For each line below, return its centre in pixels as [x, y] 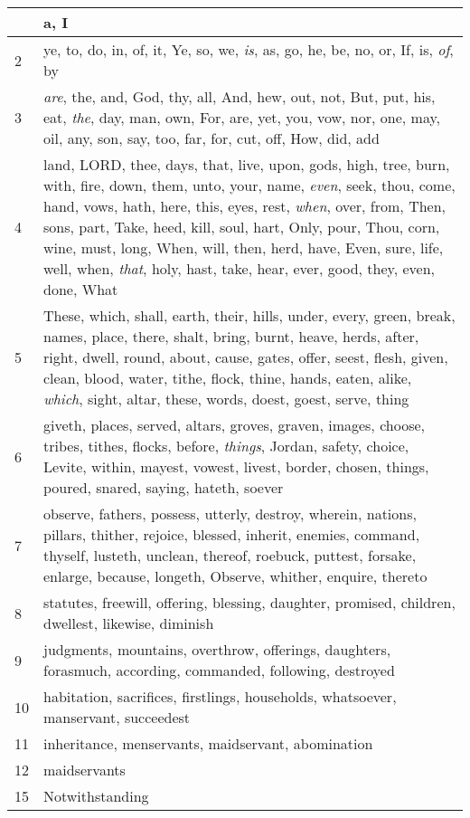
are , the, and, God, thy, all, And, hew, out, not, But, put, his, [240, 96]
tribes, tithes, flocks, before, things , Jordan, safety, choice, [226, 446]
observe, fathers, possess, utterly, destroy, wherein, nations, [230, 514]
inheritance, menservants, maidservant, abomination [208, 743]
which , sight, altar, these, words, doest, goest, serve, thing [226, 399]
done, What [81, 289]
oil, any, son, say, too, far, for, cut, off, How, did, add [211, 138]
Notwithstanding [96, 796]
